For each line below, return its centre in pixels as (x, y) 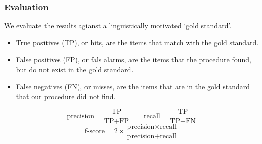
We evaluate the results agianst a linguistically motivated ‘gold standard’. (118, 26)
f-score (95, 132)
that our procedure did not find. (66, 96)
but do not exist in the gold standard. (75, 69)
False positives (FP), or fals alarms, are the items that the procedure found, (134, 59)
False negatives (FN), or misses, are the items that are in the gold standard (133, 86)
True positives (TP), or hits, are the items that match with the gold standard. (137, 42)
